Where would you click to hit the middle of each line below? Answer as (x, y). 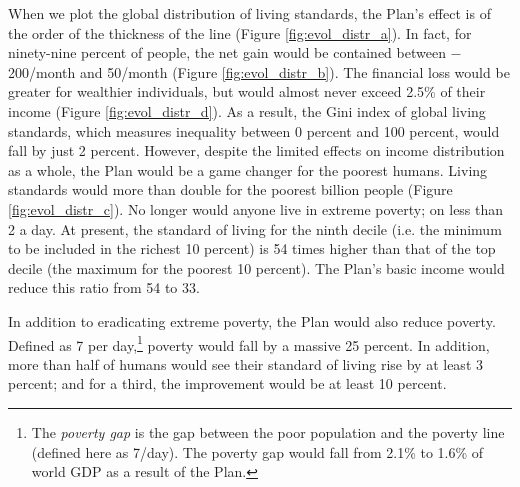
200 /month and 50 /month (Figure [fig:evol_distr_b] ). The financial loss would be (259, 71)
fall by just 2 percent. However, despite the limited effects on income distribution (256, 150)
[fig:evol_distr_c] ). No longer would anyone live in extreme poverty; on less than (256, 208)
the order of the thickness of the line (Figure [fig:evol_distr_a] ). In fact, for (240, 32)
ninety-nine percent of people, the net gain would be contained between (227, 52)
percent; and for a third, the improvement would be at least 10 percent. (227, 383)
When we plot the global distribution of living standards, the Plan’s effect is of (249, 13)
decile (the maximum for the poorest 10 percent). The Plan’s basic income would (256, 267)
